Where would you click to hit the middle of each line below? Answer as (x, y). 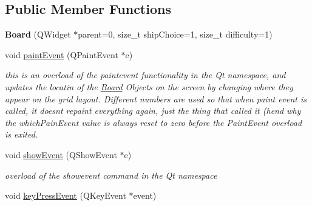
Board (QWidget (38, 34)
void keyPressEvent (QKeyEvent (66, 195)
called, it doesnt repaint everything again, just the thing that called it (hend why (153, 111)
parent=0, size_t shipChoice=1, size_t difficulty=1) (175, 34)
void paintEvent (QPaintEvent (62, 54)
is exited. (22, 134)
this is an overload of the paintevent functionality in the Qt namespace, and (145, 75)
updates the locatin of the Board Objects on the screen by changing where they (149, 86)
